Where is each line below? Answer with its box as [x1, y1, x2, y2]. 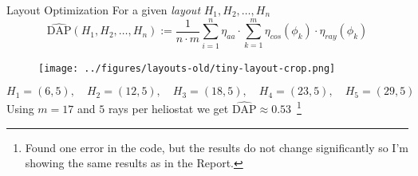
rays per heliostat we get [108, 100, 229, 117]
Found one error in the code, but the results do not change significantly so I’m [25, 139, 408, 155]
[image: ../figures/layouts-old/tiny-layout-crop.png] [38, 62, 336, 74]
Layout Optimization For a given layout [6, 2, 201, 18]
